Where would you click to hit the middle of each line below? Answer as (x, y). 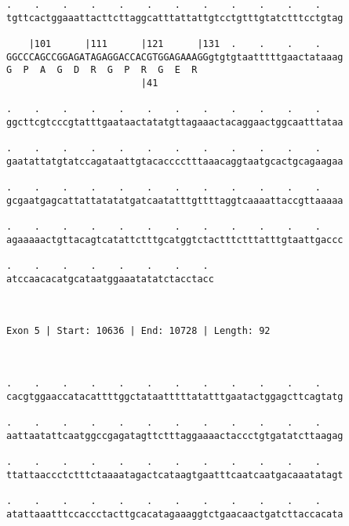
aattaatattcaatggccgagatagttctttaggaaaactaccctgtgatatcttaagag (175, 435)
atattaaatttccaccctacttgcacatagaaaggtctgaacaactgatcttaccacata (175, 514)
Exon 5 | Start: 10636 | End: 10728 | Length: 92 (138, 331)
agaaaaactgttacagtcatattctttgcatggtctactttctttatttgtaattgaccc (175, 239)
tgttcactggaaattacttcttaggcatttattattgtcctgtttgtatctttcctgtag (175, 18)
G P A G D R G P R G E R (102, 70)
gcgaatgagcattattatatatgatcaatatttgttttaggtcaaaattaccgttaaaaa (175, 200)
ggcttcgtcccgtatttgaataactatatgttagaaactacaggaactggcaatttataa (175, 122)
